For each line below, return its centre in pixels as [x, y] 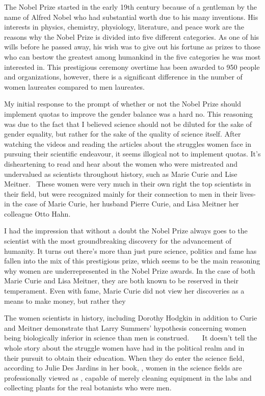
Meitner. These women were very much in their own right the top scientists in [128, 184]
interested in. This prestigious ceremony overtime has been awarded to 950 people [132, 67]
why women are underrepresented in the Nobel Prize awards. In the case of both [130, 270]
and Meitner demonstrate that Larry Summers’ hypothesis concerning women [125, 327]
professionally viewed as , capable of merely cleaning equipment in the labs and [128, 377]
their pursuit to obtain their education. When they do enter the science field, [124, 358]
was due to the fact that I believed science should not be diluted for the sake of [128, 124]
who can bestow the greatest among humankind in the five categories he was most [132, 56]
